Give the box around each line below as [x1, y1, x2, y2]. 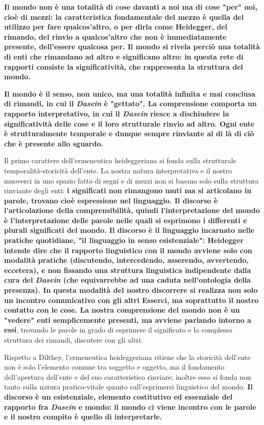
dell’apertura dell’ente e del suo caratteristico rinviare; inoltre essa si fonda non [4, 371, 251, 382]
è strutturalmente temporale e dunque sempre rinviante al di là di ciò [4, 128, 254, 139]
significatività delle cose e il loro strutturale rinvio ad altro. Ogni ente [4, 118, 255, 129]
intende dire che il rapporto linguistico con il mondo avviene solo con [4, 245, 252, 255]
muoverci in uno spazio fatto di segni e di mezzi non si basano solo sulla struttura [4, 175, 259, 186]
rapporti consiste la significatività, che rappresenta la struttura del [4, 61, 243, 72]
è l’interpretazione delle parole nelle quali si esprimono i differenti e [4, 215, 247, 225]
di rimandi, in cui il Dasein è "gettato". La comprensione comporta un [4, 98, 257, 109]
